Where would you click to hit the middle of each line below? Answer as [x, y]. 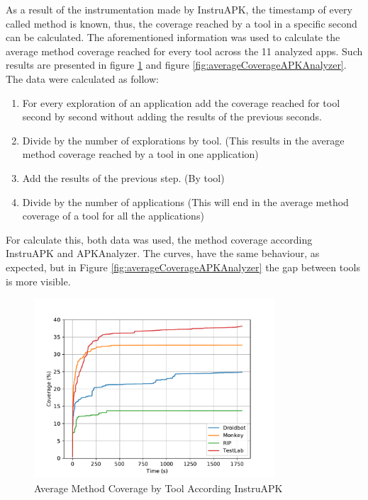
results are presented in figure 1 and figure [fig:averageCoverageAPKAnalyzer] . [176, 65]
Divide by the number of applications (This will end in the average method [185, 201]
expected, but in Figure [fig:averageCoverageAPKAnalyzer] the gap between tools [183, 267]
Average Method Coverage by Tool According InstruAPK [158, 488]
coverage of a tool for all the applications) [113, 216]
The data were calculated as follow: [82, 78]
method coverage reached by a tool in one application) [140, 154]
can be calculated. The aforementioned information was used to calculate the [173, 37]
